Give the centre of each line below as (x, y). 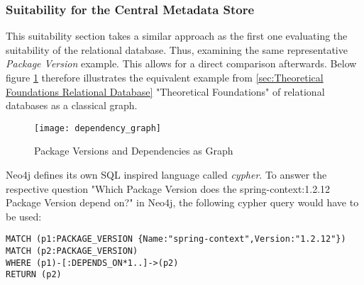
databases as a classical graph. (72, 105)
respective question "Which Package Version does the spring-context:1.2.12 (168, 188)
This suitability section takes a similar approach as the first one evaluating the (177, 36)
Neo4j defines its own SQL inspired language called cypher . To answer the (166, 175)
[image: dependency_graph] (98, 128)
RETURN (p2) (34, 275)
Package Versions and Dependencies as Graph (134, 151)
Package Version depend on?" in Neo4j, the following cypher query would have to (182, 202)
